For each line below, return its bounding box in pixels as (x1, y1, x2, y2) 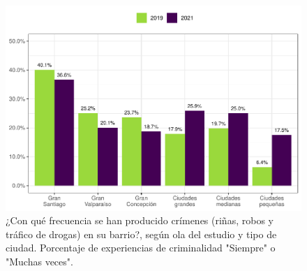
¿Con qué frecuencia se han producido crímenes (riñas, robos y (6, 213, 274, 228)
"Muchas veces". (6, 254, 73, 268)
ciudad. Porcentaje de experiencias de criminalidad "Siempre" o (6, 240, 276, 255)
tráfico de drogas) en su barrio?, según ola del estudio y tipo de (6, 226, 277, 241)
